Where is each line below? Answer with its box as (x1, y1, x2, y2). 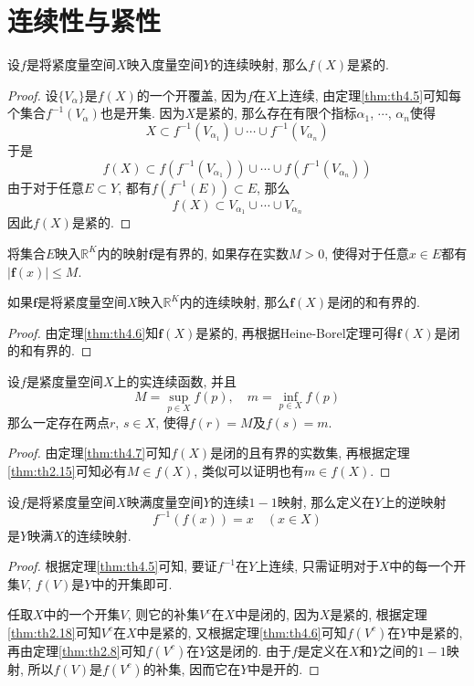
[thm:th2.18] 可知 (7, 622, 101, 641)
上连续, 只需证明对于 (256, 556, 379, 575)
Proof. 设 (7, 85, 58, 104)
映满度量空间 (126, 491, 204, 511)
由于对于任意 (7, 177, 84, 196)
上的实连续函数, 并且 (113, 371, 237, 390)
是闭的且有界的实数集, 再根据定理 (210, 443, 410, 462)
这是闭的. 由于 (206, 640, 291, 660)
